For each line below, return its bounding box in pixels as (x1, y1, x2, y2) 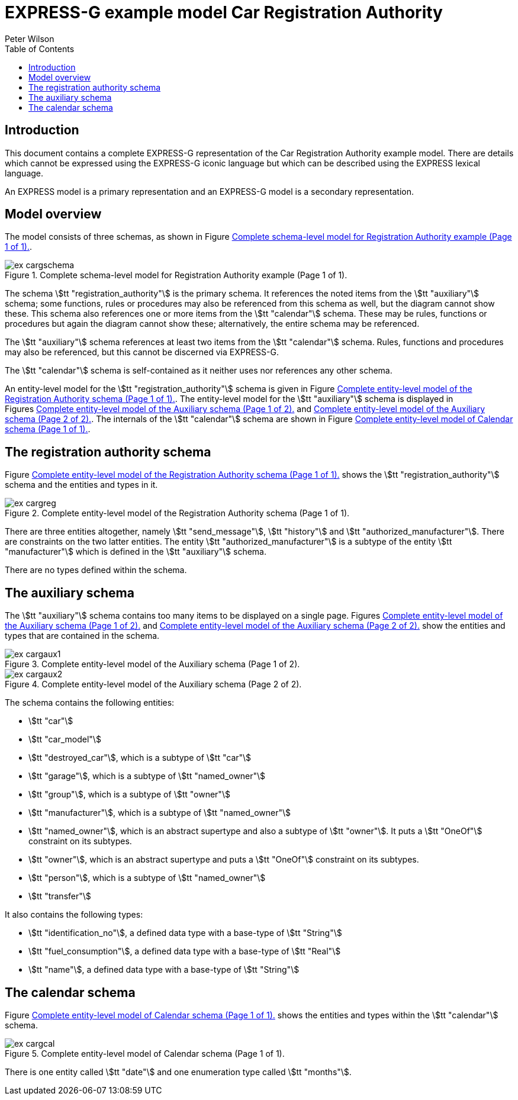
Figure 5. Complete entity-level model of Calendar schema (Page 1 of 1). (5, 1048, 285, 1059)
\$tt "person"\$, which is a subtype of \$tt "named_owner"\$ (28, 873, 266, 883)
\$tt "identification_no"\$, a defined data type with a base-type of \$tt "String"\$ (28, 928, 342, 938)
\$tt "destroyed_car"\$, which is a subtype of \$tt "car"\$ (28, 752, 252, 763)
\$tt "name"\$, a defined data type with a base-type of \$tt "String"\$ (28, 964, 300, 975)
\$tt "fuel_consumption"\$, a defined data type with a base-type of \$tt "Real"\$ (28, 946, 341, 957)
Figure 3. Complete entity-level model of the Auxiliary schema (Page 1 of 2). (5, 659, 300, 670)
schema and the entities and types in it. (5, 480, 158, 490)
